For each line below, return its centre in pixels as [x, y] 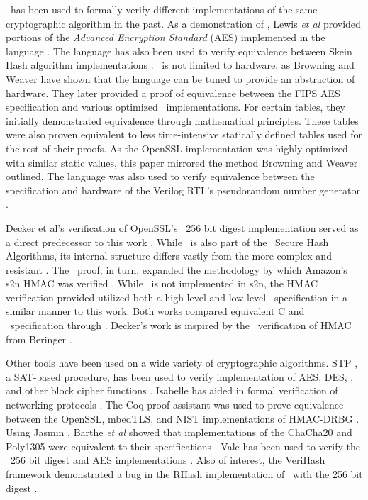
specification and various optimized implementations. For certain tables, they [175, 107]
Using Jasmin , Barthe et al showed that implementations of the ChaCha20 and [179, 432]
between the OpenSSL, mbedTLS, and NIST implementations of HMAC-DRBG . [183, 418]
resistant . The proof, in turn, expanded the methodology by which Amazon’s [177, 269]
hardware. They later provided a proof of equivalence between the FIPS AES [173, 93]
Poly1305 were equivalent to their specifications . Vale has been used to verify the [183, 446]
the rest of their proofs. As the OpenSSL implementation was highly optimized [177, 148]
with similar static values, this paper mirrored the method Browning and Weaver [182, 162]
